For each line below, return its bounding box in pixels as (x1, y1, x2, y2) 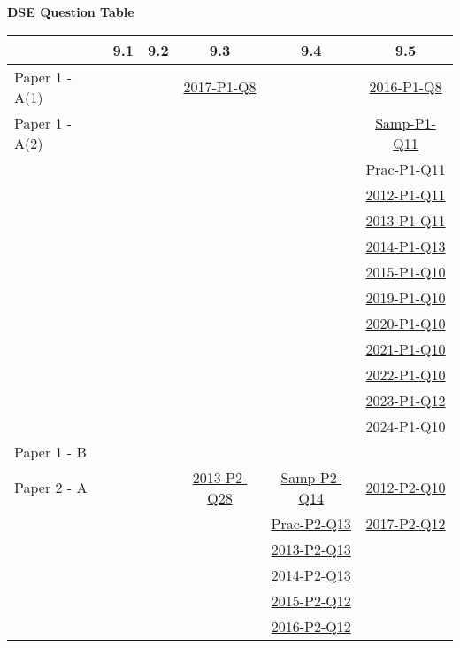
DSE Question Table (7, 3, 134, 20)
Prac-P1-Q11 (365, 158, 446, 179)
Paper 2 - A (14, 477, 88, 498)
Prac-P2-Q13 (271, 512, 351, 534)
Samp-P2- (280, 466, 342, 488)
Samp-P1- (375, 112, 436, 133)
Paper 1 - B (14, 441, 87, 462)
